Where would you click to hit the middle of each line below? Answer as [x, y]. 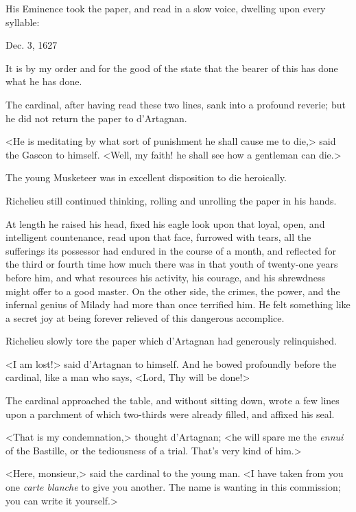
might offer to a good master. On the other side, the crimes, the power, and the [173, 291]
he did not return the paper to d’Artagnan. [96, 118]
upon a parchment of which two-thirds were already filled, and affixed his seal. [170, 414]
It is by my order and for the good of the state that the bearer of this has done [172, 68]
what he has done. [44, 81]
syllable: [23, 22]
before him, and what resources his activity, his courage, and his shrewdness [165, 277]
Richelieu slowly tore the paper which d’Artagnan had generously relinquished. [171, 341]
